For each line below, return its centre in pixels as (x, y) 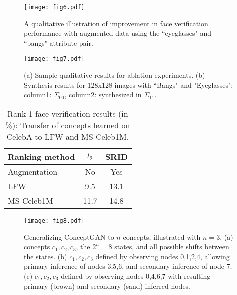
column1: (38, 94)
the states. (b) (46, 256)
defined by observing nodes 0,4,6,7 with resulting (136, 276)
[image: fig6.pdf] (54, 7)
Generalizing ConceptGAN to (69, 237)
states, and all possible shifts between (172, 247)
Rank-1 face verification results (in (68, 113)
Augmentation (33, 171)
